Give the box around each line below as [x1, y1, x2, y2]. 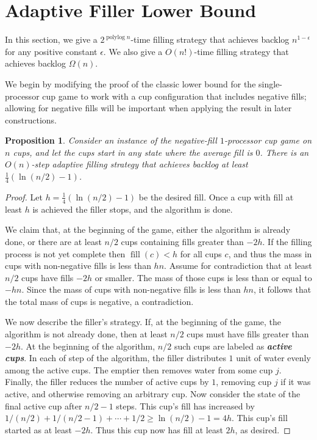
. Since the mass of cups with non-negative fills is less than [21, 283, 241, 296]
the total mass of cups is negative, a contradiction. [5, 295, 194, 307]
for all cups [180, 247, 222, 260]
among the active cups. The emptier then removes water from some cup [5, 363, 273, 376]
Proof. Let [5, 190, 43, 203]
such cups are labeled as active [174, 339, 292, 352]
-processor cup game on [224, 134, 312, 147]
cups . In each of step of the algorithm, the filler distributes [5, 351, 226, 364]
